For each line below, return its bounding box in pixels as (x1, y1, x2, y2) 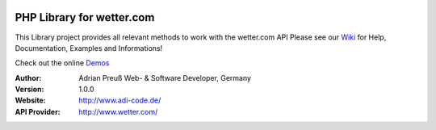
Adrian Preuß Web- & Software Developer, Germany (78, 73, 252, 82)
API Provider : (15, 107, 61, 116)
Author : (15, 73, 42, 82)
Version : (15, 85, 44, 94)
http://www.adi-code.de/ (78, 95, 161, 105)
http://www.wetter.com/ (78, 107, 158, 116)
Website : (15, 95, 46, 105)
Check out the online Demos (15, 58, 110, 68)
